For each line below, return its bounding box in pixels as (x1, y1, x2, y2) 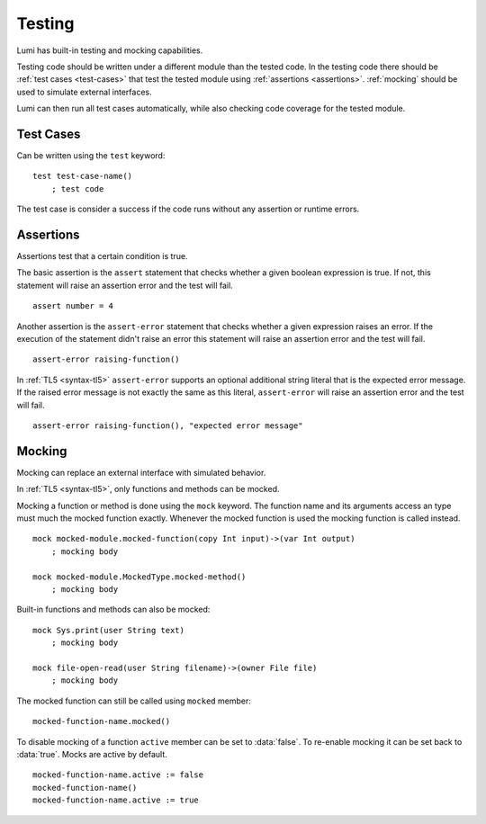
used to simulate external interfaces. (16, 86, 152, 97)
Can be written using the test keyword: (16, 150, 166, 161)
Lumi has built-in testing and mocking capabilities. (16, 45, 203, 56)
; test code (50, 184, 104, 193)
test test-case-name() (32, 171, 133, 182)
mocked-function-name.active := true (32, 795, 200, 805)
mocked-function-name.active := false (32, 770, 204, 780)
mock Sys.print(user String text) (32, 625, 184, 635)
